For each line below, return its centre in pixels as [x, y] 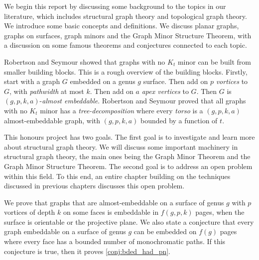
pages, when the [220, 212]
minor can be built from [214, 61]
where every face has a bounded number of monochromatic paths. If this [115, 241]
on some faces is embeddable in [111, 212]
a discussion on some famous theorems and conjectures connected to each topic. [126, 45]
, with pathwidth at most [47, 91]
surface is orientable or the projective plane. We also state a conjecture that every [129, 221]
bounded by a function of [179, 120]
